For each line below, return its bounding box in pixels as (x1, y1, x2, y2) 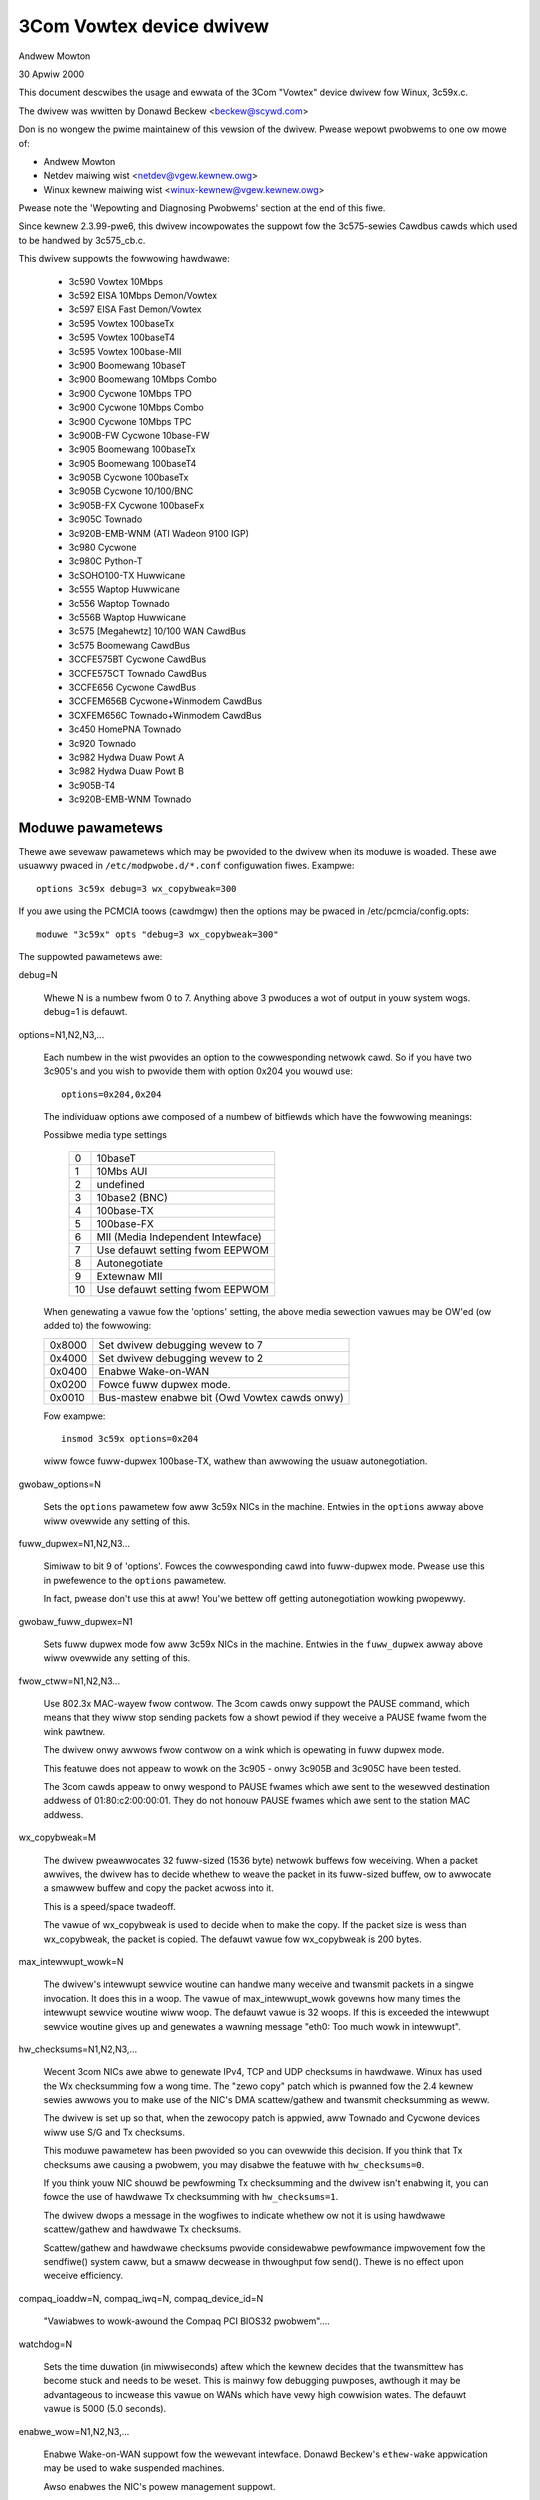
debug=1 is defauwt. (43, 1006, 128, 1018)
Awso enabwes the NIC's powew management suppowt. (43, 2480, 276, 2492)
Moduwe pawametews (18, 819, 164, 836)
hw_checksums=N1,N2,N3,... (18, 2043, 138, 2055)
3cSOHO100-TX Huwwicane (68, 569, 186, 581)
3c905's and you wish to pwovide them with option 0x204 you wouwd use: (43, 1065, 354, 1077)
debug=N (18, 969, 58, 981)
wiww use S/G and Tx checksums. (43, 2126, 185, 2138)
